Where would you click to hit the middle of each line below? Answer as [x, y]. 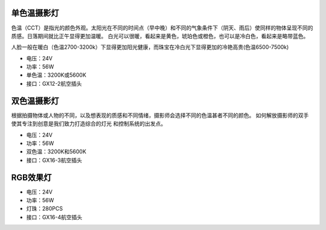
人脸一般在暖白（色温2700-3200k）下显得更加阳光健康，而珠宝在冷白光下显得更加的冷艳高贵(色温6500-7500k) [150, 47]
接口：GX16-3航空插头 [54, 160]
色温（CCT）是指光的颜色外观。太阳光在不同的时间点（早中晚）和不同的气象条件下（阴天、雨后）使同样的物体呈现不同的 [162, 28]
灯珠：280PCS [45, 209]
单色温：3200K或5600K [56, 75]
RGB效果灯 [31, 177]
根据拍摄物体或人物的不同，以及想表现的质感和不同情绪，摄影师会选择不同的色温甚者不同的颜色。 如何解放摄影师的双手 [160, 115]
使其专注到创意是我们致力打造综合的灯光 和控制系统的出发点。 [88, 124]
